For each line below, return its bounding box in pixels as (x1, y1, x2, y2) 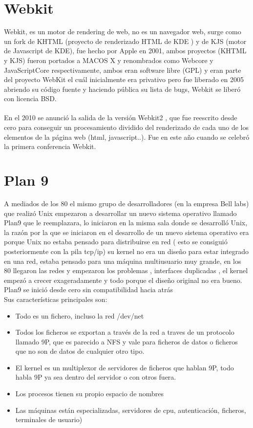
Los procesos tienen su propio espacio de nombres (15, 388, 164, 399)
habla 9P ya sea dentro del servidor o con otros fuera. (15, 372, 176, 382)
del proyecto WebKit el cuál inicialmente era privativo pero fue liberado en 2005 (4, 74, 244, 85)
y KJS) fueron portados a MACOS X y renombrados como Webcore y (4, 55, 213, 65)
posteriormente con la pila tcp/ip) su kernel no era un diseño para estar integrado (4, 246, 249, 256)
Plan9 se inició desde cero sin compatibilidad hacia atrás (4, 284, 173, 295)
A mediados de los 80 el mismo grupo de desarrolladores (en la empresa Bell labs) (4, 198, 249, 208)
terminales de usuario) (15, 414, 83, 425)
